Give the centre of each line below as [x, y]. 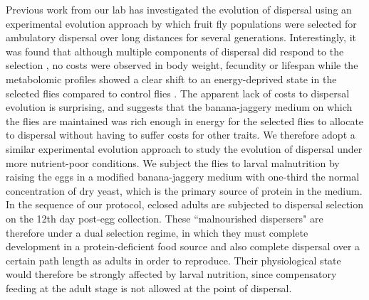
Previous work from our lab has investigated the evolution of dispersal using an [179, 9]
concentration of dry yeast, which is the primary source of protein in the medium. [184, 190]
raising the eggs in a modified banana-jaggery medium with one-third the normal [183, 177]
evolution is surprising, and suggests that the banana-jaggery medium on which [179, 107]
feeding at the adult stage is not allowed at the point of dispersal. [149, 288]
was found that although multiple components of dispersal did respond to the [175, 51]
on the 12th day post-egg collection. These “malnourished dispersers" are [165, 218]
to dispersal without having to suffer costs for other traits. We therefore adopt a [181, 135]
